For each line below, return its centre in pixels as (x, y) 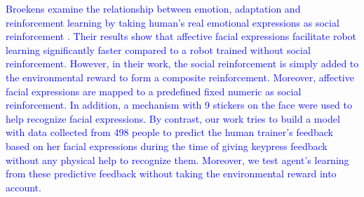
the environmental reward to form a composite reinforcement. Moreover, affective (180, 77)
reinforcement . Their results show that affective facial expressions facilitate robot (181, 36)
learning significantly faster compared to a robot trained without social (158, 49)
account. (23, 187)
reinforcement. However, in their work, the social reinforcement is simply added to (182, 63)
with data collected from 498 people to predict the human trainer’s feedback (169, 132)
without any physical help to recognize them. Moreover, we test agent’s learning (177, 159)
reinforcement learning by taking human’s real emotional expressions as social (173, 22)
